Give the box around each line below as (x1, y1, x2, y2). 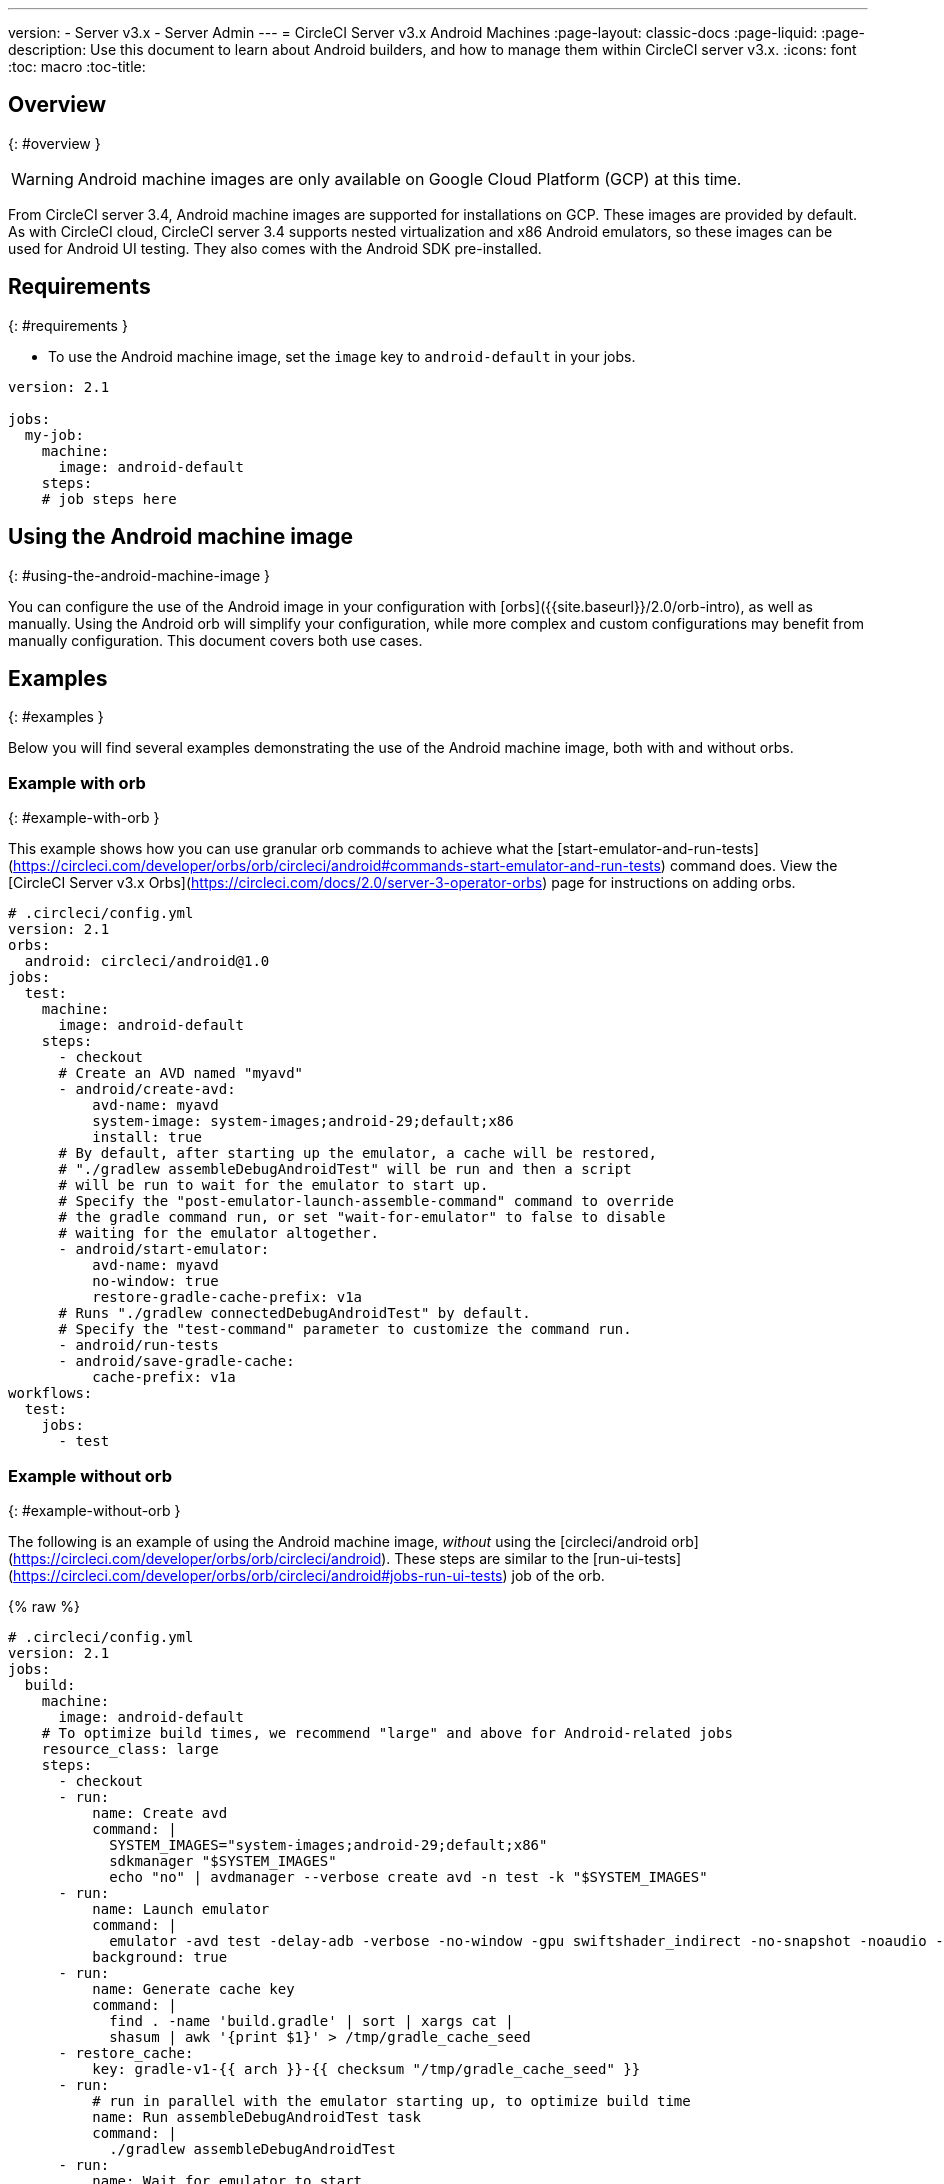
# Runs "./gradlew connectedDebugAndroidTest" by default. (58, 1305, 531, 1322)
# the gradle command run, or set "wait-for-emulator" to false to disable (58, 1209, 666, 1226)
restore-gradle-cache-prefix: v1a (92, 1289, 363, 1306)
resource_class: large (41, 1740, 219, 1757)
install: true (92, 1129, 202, 1146)
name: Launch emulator (92, 1900, 270, 1917)
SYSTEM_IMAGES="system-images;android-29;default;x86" (109, 1836, 548, 1853)
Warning (11, 168, 74, 189)
